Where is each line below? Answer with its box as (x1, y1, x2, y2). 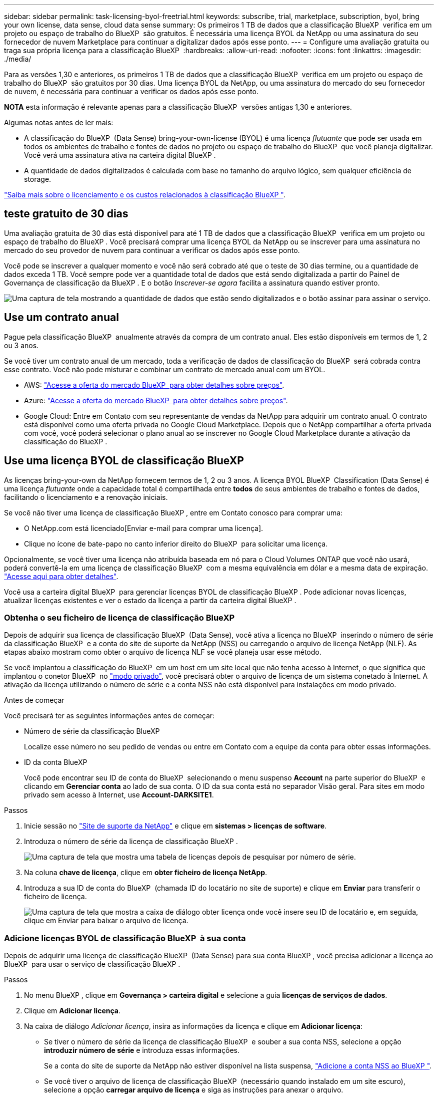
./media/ (4, 55, 31, 63)
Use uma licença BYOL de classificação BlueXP (4, 454, 244, 467)
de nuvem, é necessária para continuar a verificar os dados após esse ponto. (4, 87, 258, 96)
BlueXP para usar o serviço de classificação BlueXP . (4, 960, 180, 969)
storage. (24, 175, 51, 183)
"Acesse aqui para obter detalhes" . (4, 572, 118, 581)
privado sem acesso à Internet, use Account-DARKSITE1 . (24, 790, 214, 799)
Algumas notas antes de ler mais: (4, 118, 113, 127)
